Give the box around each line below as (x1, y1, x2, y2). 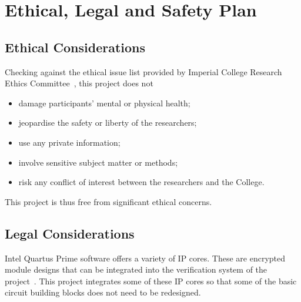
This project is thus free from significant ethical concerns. (5, 195, 212, 207)
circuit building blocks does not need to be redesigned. (5, 286, 201, 298)
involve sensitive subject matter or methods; (18, 156, 178, 168)
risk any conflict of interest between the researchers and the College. (18, 176, 265, 188)
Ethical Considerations (5, 38, 146, 56)
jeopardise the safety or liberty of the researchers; (18, 116, 197, 129)
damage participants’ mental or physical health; (18, 96, 190, 109)
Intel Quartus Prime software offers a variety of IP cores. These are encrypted (5, 251, 286, 264)
